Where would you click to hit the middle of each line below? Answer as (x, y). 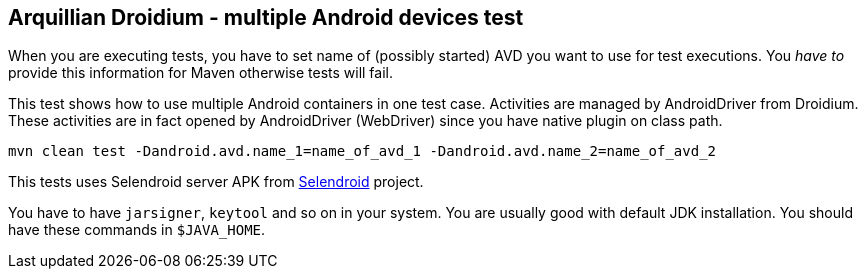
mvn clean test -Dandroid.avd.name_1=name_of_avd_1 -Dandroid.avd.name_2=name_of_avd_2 (362, 151)
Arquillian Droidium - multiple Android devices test (266, 17)
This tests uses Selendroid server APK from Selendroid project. (216, 182)
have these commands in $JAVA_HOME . (137, 230)
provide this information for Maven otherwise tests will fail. (201, 73)
